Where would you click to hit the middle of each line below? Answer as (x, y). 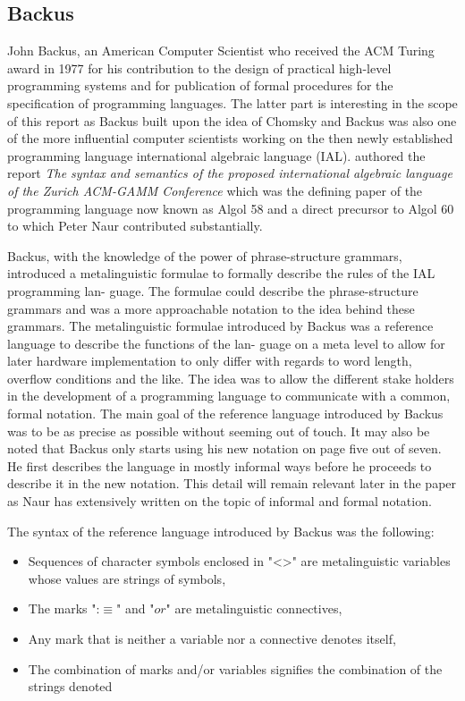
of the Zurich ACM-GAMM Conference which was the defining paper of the (215, 190)
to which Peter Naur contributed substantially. (135, 226)
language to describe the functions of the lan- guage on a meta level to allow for (226, 343)
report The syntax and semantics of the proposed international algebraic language (230, 173)
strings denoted (70, 686)
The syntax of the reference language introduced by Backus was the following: (221, 531)
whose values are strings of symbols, (127, 578)
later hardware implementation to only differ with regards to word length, (210, 361)
